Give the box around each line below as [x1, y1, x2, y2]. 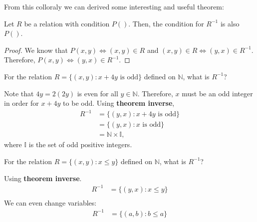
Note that [4, 88, 34, 98]
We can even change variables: [4, 197, 97, 208]
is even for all [77, 88, 118, 98]
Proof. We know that [4, 44, 68, 55]
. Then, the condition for [128, 18, 204, 28]
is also [220, 18, 240, 28]
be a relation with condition [24, 18, 110, 28]
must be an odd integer [182, 88, 253, 98]
